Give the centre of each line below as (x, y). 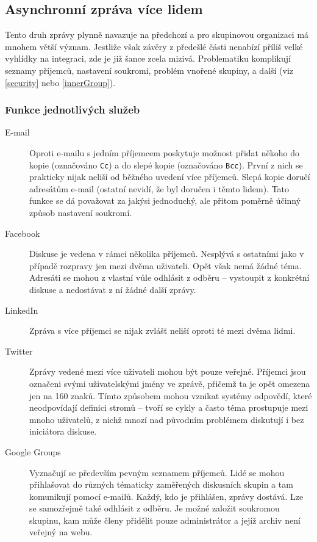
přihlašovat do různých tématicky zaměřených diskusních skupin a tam (161, 484)
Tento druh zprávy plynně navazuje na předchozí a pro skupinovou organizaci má (157, 34)
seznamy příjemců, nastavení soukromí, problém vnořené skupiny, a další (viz (149, 70)
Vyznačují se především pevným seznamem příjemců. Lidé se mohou (157, 472)
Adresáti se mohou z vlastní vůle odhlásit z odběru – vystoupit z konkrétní (169, 277)
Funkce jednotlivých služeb (73, 110)
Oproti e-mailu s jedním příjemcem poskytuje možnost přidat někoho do (164, 152)
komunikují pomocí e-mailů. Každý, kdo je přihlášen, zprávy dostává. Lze (166, 496)
